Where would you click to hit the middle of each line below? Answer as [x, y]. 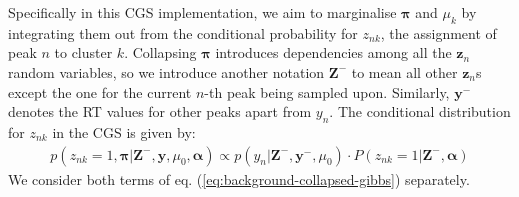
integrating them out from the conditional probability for [183, 32]
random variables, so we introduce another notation [166, 71]
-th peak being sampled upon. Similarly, [327, 91]
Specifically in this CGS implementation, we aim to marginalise [202, 12]
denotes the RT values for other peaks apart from [160, 111]
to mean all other [404, 71]
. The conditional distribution [420, 111]
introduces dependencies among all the [333, 52]
